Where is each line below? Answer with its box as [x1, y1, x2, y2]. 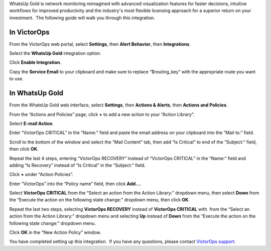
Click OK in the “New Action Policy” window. [9, 229, 101, 235]
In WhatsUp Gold [9, 89, 64, 97]
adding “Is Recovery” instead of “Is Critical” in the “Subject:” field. [9, 162, 146, 168]
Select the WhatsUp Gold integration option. [9, 50, 101, 56]
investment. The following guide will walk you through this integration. [9, 15, 156, 21]
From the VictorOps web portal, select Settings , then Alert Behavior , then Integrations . [9, 41, 191, 47]
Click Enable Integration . [9, 59, 61, 65]
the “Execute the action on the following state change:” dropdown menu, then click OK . [9, 197, 190, 203]
